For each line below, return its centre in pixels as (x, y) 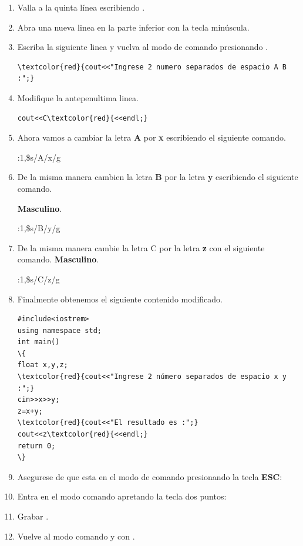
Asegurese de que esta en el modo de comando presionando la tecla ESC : (150, 476)
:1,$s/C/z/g (38, 279)
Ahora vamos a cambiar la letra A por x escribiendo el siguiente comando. (151, 137)
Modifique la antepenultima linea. (78, 97)
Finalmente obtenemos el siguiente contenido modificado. (120, 299)
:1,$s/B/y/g (39, 228)
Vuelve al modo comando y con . (76, 536)
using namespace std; (59, 330)
